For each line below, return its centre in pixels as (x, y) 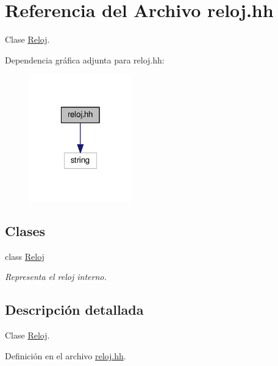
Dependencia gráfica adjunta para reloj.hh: (85, 59)
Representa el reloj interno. (56, 277)
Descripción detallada (74, 310)
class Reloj (25, 256)
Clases (25, 230)
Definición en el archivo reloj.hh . (66, 355)
